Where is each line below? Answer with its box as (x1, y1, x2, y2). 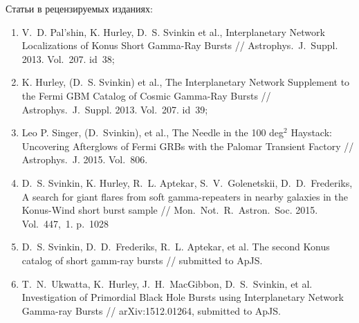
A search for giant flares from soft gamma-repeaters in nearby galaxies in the (21, 189, 348, 203)
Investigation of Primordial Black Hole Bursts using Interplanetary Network (21, 290, 344, 304)
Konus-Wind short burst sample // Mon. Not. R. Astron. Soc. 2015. (21, 203, 318, 217)
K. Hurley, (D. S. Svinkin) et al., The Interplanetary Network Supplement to (21, 75, 350, 89)
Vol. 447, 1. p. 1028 (21, 216, 109, 230)
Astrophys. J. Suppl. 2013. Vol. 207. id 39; (21, 102, 208, 116)
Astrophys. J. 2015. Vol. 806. (21, 152, 148, 167)
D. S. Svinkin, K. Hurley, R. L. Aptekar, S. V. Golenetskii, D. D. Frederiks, (21, 175, 353, 190)
